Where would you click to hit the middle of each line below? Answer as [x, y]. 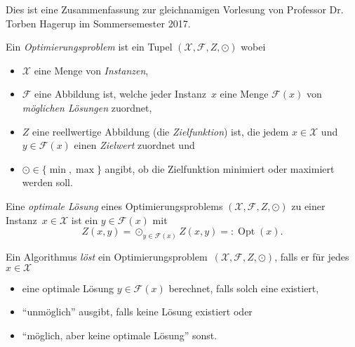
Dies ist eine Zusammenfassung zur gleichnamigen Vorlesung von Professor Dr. [175, 9]
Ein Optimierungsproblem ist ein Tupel [89, 47]
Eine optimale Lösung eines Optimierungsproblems [114, 205]
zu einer [308, 205]
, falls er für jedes [312, 256]
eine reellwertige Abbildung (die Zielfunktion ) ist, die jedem [161, 131]
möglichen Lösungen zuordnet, [87, 107]
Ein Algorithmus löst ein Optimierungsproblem [107, 256]
